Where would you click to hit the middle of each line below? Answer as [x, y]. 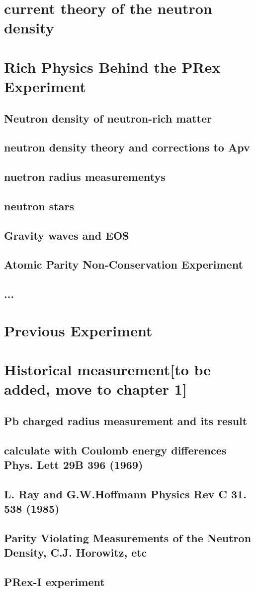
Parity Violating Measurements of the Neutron [128, 538]
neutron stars [39, 206]
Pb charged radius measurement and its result [126, 420]
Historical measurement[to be [108, 370]
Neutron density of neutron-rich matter [108, 118]
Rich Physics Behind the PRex [112, 67]
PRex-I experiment [54, 582]
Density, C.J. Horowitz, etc [76, 552]
